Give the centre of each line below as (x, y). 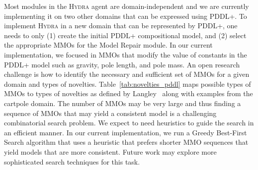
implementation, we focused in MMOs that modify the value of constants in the (126, 54)
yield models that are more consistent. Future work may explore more (110, 151)
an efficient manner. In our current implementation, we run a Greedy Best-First (126, 132)
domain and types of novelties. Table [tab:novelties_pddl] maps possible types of (128, 84)
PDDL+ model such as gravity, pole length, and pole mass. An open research (122, 64)
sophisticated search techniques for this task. (72, 161)
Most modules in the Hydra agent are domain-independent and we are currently (127, 6)
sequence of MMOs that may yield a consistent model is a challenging (110, 113)
